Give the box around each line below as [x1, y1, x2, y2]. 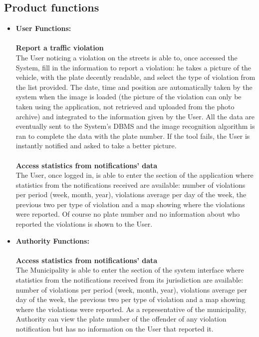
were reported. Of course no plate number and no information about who [15, 209, 240, 219]
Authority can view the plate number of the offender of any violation [15, 314, 227, 324]
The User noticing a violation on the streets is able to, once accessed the [15, 52, 238, 62]
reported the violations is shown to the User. [15, 219, 153, 229]
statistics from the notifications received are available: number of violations [15, 179, 246, 190]
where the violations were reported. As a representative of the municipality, [15, 304, 247, 314]
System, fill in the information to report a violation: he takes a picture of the [15, 62, 252, 72]
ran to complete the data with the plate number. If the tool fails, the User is [15, 130, 250, 141]
